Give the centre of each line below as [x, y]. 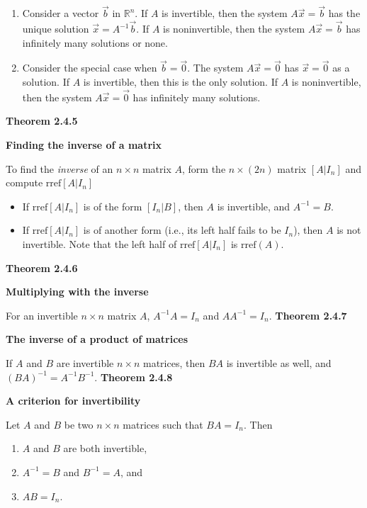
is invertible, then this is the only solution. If [180, 82]
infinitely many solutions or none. [95, 42]
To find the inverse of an [60, 168]
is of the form [113, 206]
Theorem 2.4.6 [42, 267]
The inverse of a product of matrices [97, 339]
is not [349, 230]
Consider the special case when [90, 68]
